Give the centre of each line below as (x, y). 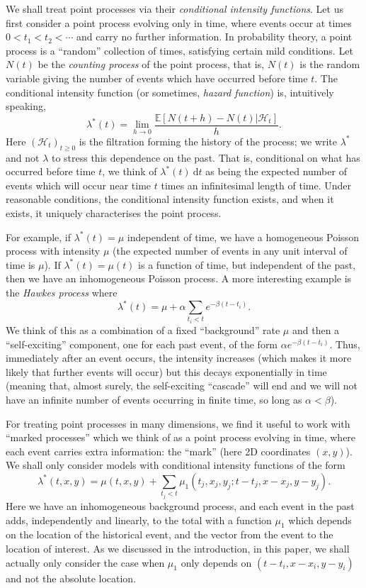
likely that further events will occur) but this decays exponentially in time (166, 371)
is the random (330, 64)
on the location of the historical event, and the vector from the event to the (170, 534)
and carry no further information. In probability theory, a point (215, 37)
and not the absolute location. (71, 578)
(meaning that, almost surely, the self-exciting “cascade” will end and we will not (182, 385)
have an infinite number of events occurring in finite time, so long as (154, 399)
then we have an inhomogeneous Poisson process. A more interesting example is (179, 278)
